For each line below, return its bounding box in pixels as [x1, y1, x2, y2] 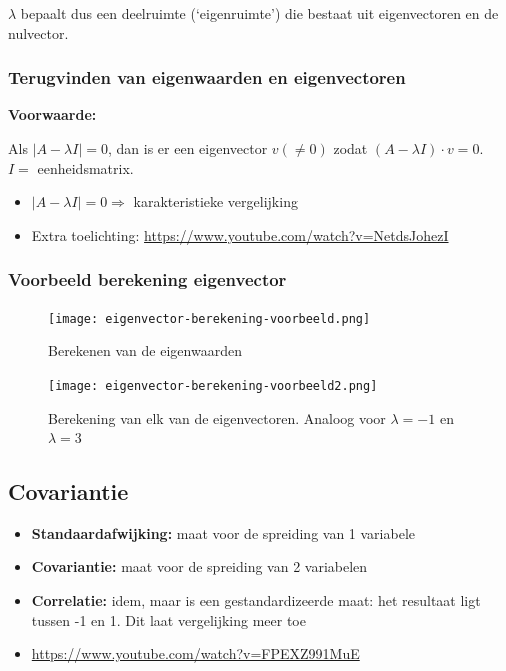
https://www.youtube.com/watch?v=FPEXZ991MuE [31, 643, 360, 664]
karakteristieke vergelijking [133, 191, 298, 212]
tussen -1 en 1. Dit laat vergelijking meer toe [31, 609, 306, 630]
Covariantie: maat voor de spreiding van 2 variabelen [31, 556, 368, 577]
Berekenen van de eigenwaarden [48, 340, 242, 361]
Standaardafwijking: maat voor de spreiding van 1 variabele [31, 522, 415, 543]
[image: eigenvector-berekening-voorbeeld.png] [48, 311, 371, 326]
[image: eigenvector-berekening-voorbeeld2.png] [48, 378, 378, 393]
